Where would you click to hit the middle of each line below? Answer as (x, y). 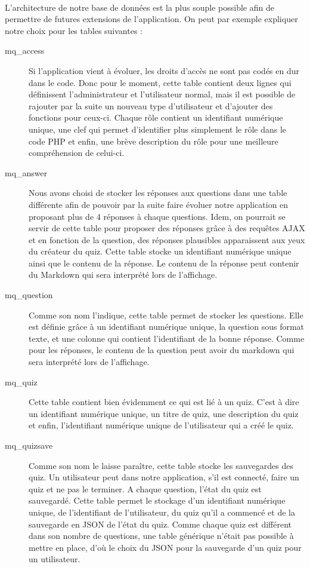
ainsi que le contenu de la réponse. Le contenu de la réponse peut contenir (164, 263)
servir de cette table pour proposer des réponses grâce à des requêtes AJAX (167, 228)
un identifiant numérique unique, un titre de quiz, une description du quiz (164, 413)
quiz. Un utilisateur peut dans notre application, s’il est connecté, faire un (164, 477)
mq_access (25, 50)
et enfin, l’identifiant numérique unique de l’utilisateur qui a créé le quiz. (161, 425)
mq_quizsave (29, 445)
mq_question (29, 295)
